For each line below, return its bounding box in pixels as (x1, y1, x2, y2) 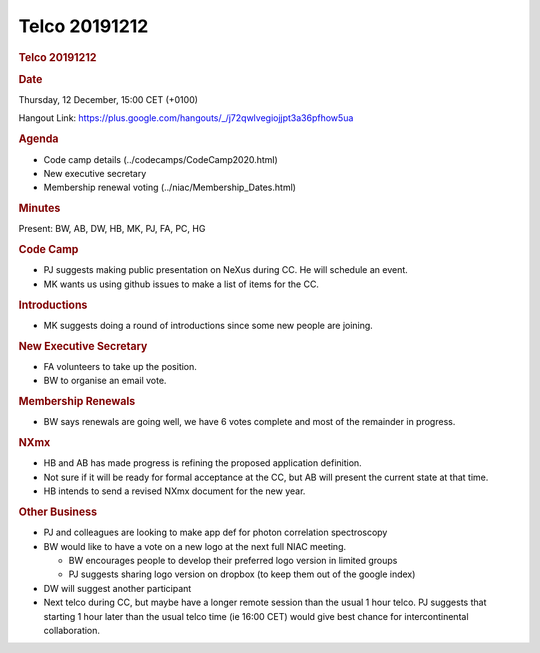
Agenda (18, 132, 59, 146)
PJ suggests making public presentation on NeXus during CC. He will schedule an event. (43, 264, 409, 276)
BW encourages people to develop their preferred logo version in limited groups (68, 554, 398, 566)
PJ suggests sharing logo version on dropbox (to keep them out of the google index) (68, 568, 416, 580)
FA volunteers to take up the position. (43, 360, 197, 372)
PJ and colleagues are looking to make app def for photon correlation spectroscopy (43, 526, 388, 539)
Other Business (18, 505, 98, 519)
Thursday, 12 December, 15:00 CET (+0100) (18, 94, 199, 106)
